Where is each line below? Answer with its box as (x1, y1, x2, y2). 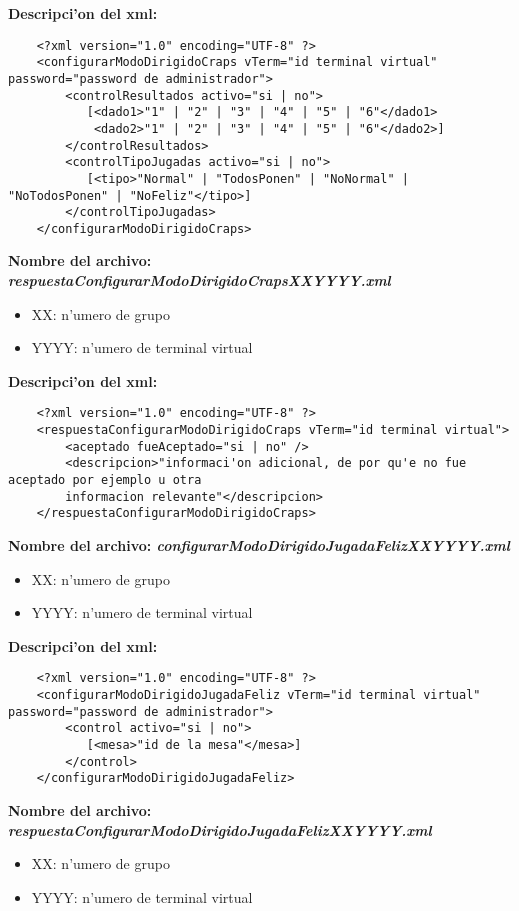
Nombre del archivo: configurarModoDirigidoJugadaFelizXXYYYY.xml (8, 535, 510, 556)
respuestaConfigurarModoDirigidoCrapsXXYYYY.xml (8, 270, 391, 291)
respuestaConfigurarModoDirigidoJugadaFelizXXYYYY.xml (8, 819, 432, 840)
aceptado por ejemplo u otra (8, 473, 202, 488)
